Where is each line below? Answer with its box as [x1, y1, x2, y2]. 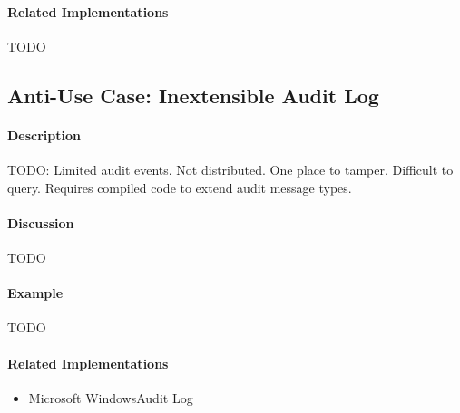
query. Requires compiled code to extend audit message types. [7, 178, 352, 197]
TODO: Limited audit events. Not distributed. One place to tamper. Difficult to [7, 159, 454, 178]
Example [7, 283, 64, 303]
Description [7, 125, 82, 144]
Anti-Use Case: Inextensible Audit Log [7, 81, 379, 109]
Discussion [7, 213, 74, 232]
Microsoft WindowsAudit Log [28, 388, 193, 407]
